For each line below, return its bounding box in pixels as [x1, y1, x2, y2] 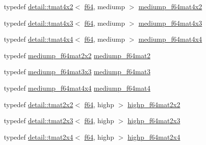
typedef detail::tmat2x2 [4, 99, 73, 109]
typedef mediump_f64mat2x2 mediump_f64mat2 [4, 50, 151, 60]
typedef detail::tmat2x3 [4, 115, 73, 126]
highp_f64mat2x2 [127, 99, 180, 109]
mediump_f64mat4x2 [138, 1, 202, 11]
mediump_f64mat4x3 [138, 17, 202, 28]
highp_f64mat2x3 [127, 115, 180, 126]
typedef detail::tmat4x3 [4, 17, 73, 28]
